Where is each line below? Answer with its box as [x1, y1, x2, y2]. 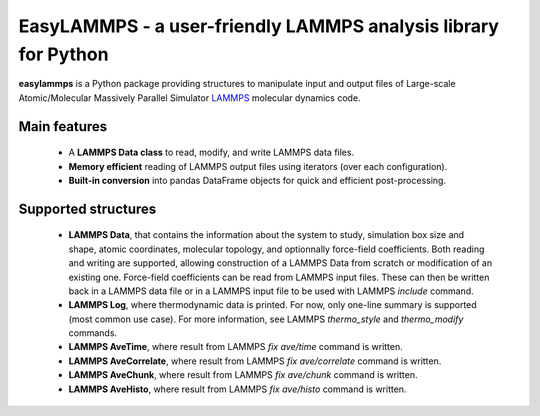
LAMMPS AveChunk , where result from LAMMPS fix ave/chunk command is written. [68, 369, 418, 381]
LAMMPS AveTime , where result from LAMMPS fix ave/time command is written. [68, 341, 404, 353]
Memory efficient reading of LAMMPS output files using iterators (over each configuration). [68, 160, 448, 172]
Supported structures [18, 200, 157, 217]
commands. [68, 327, 118, 339]
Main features [18, 118, 108, 135]
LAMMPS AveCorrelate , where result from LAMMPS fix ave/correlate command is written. [68, 355, 442, 367]
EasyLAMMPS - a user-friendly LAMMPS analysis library [18, 15, 500, 37]
